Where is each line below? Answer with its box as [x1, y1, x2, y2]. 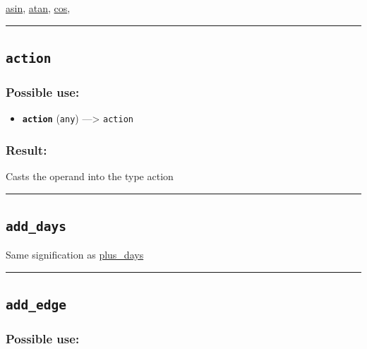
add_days [6, 219, 66, 235]
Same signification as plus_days [6, 247, 144, 262]
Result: [6, 141, 47, 158]
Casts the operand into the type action [6, 169, 174, 184]
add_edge [6, 297, 66, 313]
